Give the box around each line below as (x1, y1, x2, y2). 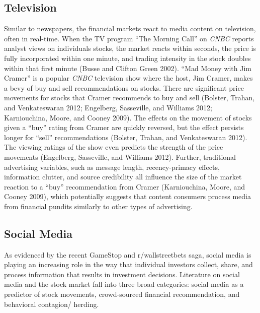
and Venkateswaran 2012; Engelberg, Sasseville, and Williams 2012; (4, 102, 212, 112)
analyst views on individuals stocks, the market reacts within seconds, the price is (4, 43, 256, 53)
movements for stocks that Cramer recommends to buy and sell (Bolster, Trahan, (4, 92, 255, 103)
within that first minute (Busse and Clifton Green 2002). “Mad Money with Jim (4, 62, 251, 73)
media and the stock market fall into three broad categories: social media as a (4, 279, 244, 289)
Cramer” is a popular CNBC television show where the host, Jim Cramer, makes (4, 73, 253, 83)
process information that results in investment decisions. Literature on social (4, 269, 240, 279)
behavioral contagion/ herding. (4, 298, 99, 309)
